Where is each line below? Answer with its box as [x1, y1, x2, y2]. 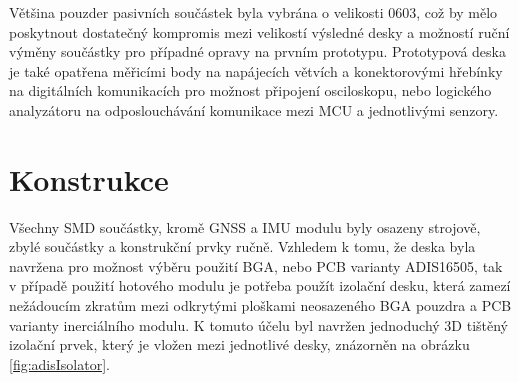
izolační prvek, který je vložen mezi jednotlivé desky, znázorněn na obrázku [9, 334, 470, 355]
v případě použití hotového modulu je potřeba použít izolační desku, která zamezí [9, 275, 511, 296]
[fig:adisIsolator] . [9, 353, 110, 374]
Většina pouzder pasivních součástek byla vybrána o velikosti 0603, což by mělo [9, 2, 498, 22]
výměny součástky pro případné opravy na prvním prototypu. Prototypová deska [9, 41, 506, 62]
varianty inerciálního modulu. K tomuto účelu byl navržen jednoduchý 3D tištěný [9, 314, 508, 335]
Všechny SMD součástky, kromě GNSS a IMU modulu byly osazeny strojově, [9, 216, 481, 237]
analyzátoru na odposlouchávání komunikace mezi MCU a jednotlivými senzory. [9, 99, 499, 120]
